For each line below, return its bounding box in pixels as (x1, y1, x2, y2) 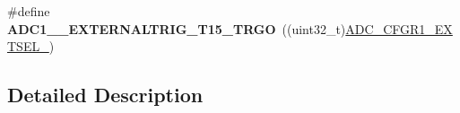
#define (7, 2, 50, 20)
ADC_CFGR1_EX (345, 19, 453, 38)
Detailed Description (7, 81, 204, 109)
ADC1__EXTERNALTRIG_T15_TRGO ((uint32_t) (7, 19, 346, 38)
